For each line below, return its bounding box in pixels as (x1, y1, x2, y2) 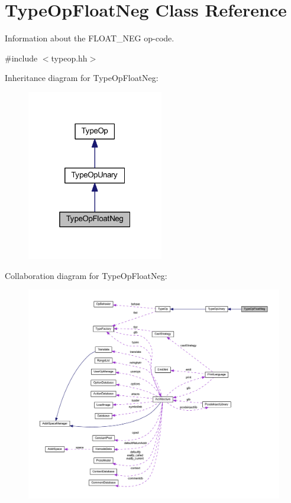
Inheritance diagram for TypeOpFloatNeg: (5, 72, 159, 84)
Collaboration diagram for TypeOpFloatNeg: (5, 269, 167, 281)
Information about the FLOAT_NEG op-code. (5, 32, 174, 44)
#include (5, 51, 38, 64)
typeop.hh (51, 51, 88, 64)
